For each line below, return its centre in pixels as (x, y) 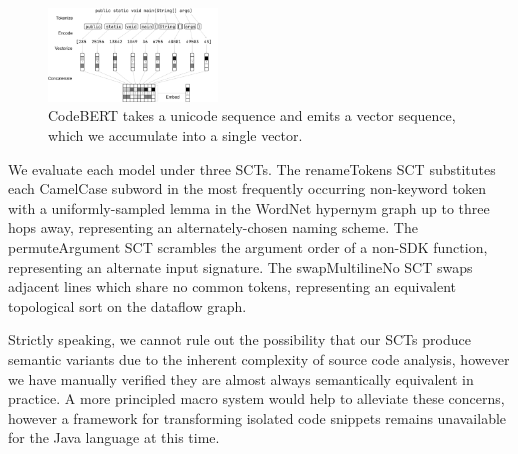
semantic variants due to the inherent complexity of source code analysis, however (259, 359)
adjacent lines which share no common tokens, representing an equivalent (232, 286)
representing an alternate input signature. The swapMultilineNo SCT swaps (240, 266)
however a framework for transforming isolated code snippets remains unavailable (257, 417)
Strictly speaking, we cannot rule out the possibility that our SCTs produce (239, 339)
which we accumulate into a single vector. (175, 135)
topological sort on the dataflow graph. (127, 305)
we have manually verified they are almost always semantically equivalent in (241, 378)
